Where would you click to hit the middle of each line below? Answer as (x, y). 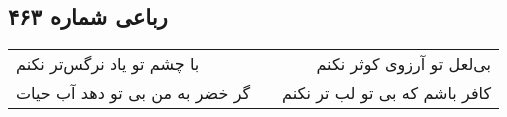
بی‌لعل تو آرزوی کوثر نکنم (404, 64)
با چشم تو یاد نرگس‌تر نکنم (108, 64)
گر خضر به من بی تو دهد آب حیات (133, 93)
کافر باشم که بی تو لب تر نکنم (387, 93)
